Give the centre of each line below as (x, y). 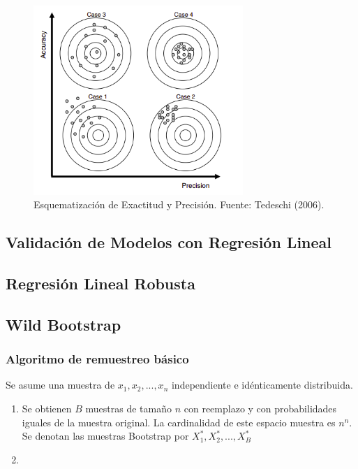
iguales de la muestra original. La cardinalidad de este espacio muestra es (179, 422)
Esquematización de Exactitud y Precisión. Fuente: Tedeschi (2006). (179, 204)
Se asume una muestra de (60, 385)
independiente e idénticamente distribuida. (262, 385)
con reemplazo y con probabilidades (260, 409)
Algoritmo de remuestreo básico (97, 359)
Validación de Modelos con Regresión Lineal (169, 242)
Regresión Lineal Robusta (100, 283)
